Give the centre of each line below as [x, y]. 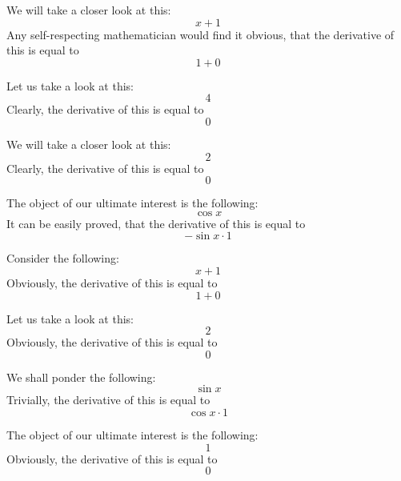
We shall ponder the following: [81, 377]
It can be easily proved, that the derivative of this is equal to [156, 223]
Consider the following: [63, 258]
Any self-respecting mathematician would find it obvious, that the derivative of [200, 34]
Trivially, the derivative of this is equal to [108, 400]
